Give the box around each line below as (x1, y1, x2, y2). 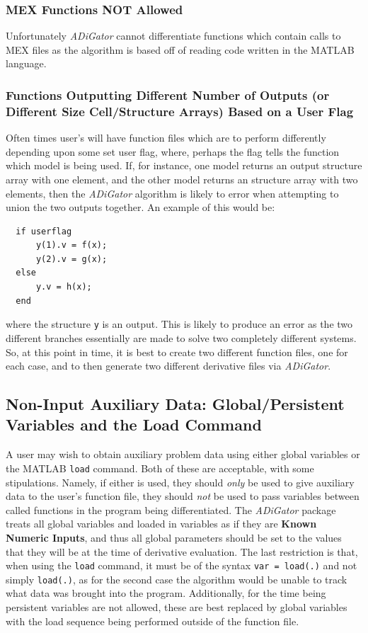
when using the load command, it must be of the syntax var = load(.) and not (6, 558, 357, 573)
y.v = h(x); (35, 282, 92, 292)
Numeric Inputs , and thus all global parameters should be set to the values (6, 530, 342, 544)
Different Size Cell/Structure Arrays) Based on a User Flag (6, 102, 354, 120)
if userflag (16, 226, 72, 236)
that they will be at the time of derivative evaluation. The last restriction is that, (6, 544, 358, 559)
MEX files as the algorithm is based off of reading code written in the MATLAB (6, 42, 355, 57)
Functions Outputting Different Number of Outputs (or (6, 86, 330, 103)
